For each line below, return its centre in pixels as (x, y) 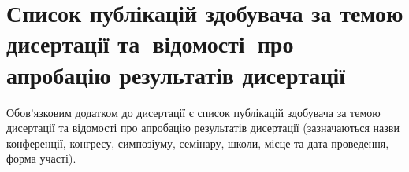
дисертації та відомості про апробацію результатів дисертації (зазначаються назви (203, 128)
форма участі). (41, 158)
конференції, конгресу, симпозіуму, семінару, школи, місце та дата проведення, (198, 143)
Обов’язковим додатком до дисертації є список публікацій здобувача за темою (193, 112)
